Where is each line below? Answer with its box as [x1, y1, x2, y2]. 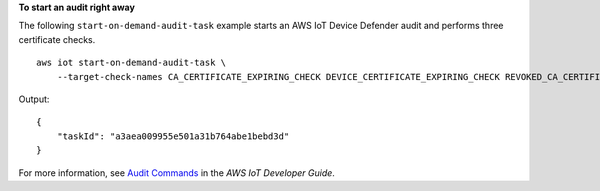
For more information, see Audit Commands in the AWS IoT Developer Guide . [18, 166, 335, 179]
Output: [18, 93, 50, 105]
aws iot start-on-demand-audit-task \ [36, 57, 227, 69]
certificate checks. [18, 33, 96, 45]
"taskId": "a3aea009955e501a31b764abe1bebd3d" [56, 130, 290, 142]
